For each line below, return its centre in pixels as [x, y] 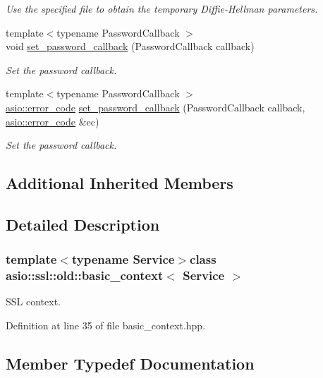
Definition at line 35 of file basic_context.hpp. [106, 325]
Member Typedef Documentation [130, 364]
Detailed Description [83, 224]
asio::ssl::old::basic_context [85, 275]
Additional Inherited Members [120, 183]
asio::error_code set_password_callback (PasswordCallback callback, [156, 107]
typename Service [123, 259]
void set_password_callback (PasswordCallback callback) [130, 46]
